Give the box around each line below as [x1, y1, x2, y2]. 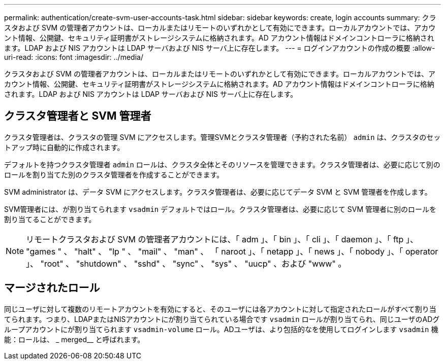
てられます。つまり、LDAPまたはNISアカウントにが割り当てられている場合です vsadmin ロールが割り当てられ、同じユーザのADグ [4, 314, 440, 323]
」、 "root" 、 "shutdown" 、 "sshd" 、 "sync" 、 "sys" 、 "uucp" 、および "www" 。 [26, 258, 346, 269]
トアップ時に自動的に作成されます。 [4, 142, 124, 152]
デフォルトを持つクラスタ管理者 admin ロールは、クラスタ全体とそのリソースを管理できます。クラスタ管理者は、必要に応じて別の [4, 160, 440, 169]
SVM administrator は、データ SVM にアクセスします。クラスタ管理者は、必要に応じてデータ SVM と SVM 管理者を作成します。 [4, 187, 432, 196]
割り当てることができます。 [4, 214, 96, 224]
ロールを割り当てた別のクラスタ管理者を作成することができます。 [4, 170, 224, 179]
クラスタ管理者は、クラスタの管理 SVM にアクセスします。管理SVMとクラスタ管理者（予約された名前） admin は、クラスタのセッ [4, 132, 441, 141]
